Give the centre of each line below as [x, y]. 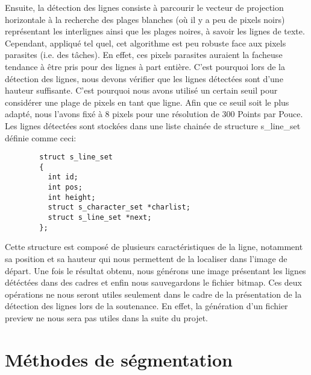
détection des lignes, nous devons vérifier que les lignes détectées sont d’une [144, 78]
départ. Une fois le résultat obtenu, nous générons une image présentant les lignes [155, 270]
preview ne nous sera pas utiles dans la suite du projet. [106, 317]
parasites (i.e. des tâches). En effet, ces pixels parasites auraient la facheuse [144, 55]
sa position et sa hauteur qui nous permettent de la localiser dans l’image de [146, 258]
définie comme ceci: [41, 137]
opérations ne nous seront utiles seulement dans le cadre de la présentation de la [153, 294]
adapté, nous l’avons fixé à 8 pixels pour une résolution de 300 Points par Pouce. [154, 114]
